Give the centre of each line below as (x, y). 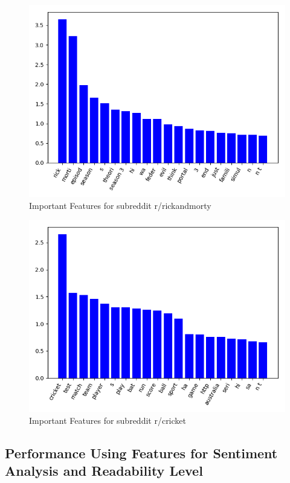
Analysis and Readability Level (104, 471)
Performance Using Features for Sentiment (141, 453)
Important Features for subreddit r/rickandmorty (120, 205)
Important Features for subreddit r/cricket (108, 420)
